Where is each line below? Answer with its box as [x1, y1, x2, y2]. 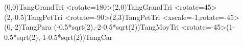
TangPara [21, 21, 52, 32]
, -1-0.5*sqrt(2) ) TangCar [38, 31, 113, 42]
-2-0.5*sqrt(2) [95, 21, 138, 32]
